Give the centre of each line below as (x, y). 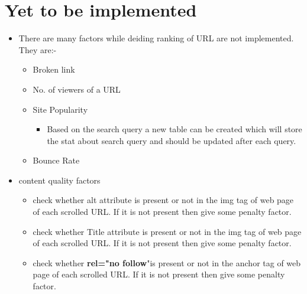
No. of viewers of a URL (77, 89)
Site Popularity (60, 109)
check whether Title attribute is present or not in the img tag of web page (167, 231)
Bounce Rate (56, 160)
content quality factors (59, 180)
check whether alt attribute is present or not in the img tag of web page (163, 200)
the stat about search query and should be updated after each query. (172, 140)
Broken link (54, 69)
